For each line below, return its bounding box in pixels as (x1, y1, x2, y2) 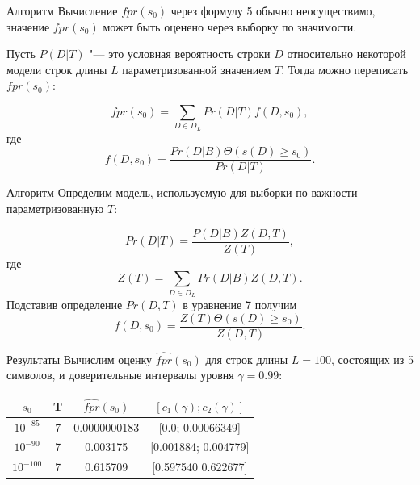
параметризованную (6, 199, 104, 216)
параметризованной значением (122, 61, 271, 77)
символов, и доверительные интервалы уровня (6, 366, 234, 383)
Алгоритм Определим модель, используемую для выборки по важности (6, 184, 358, 201)
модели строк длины (6, 61, 107, 77)
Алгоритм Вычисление (6, 2, 118, 19)
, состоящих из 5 (330, 350, 414, 367)
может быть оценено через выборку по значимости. (103, 18, 357, 35)
